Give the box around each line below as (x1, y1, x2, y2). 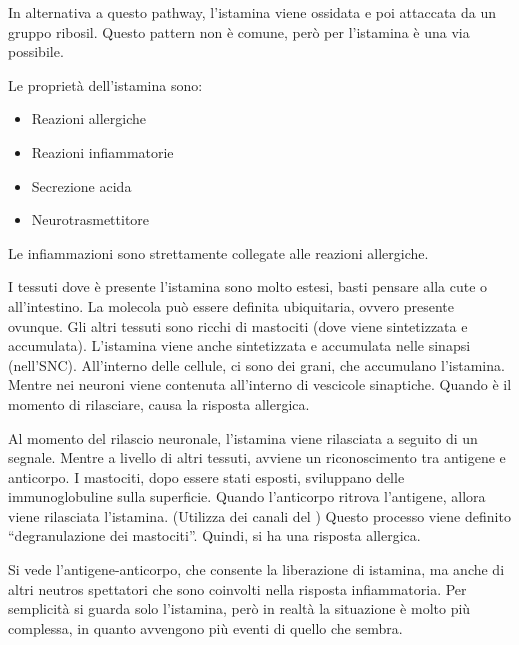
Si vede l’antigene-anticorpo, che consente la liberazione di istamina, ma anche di (8, 559, 505, 580)
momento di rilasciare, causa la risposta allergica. (8, 393, 310, 414)
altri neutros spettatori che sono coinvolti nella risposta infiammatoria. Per (8, 578, 467, 599)
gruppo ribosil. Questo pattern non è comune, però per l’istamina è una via (8, 21, 470, 42)
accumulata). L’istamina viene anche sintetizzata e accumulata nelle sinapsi (8, 335, 471, 356)
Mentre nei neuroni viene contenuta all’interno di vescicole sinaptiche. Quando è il (8, 374, 512, 395)
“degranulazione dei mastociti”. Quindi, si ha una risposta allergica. (8, 525, 421, 546)
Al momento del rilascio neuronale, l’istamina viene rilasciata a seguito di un (8, 427, 478, 448)
